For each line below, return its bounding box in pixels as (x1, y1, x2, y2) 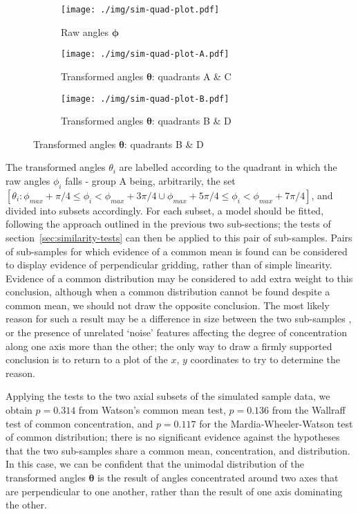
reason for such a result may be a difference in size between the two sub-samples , (6, 311, 352, 326)
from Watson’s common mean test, (78, 403, 226, 417)
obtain (6, 403, 32, 417)
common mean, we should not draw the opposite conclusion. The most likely (6, 297, 330, 312)
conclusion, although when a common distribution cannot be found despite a (6, 284, 330, 299)
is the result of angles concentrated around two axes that (97, 470, 339, 485)
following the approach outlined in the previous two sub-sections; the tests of (6, 217, 331, 231)
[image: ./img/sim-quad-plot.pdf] (61, 5, 220, 15)
